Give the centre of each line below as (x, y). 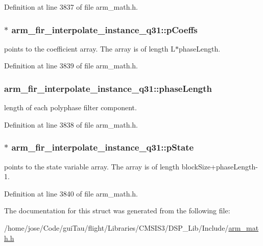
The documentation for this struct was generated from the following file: (117, 211)
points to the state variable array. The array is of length (92, 166)
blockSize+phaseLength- (220, 166)
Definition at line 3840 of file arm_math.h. (71, 193)
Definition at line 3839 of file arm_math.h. (71, 66)
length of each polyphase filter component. (70, 107)
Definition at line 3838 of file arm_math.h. (71, 124)
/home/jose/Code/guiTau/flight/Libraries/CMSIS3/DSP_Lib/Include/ (116, 228)
